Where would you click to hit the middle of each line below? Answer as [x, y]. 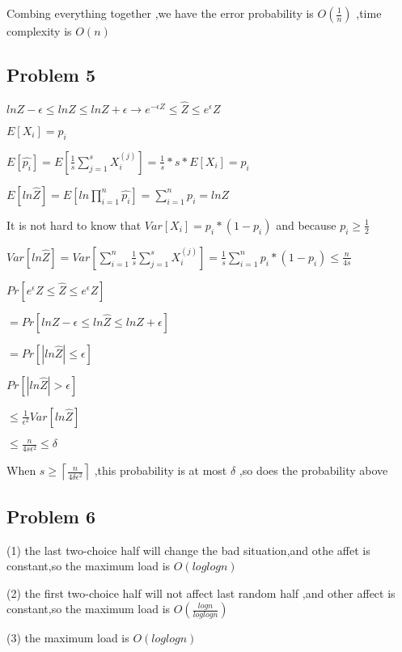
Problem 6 [51, 516]
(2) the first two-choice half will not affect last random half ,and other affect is [201, 593]
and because [306, 224]
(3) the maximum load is [68, 638]
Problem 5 [51, 74]
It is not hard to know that [74, 224]
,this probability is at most [161, 470]
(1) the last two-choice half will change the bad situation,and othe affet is [188, 550]
